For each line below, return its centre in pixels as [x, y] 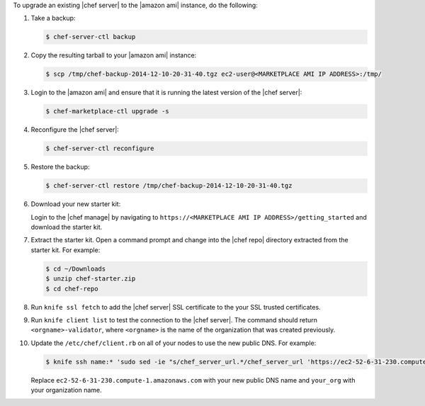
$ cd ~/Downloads [76, 269]
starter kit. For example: [66, 250]
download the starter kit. [67, 227]
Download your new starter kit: [76, 204]
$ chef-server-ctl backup [91, 37]
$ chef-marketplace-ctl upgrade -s [107, 111]
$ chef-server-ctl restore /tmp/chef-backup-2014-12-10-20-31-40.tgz [169, 186]
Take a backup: [53, 18]
